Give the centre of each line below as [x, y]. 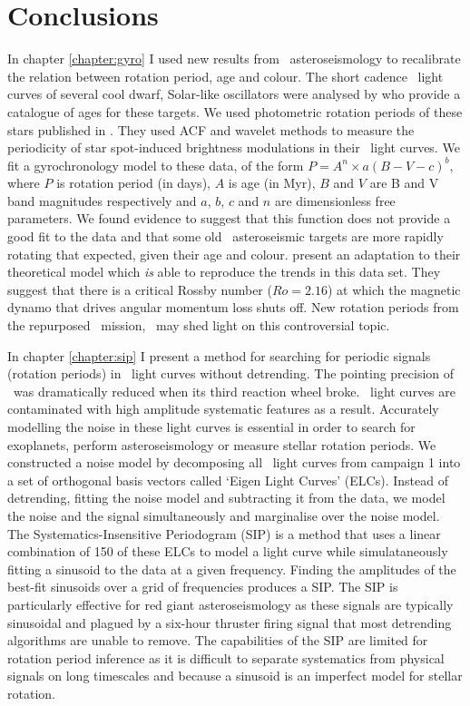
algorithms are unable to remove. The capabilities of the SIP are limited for [218, 640]
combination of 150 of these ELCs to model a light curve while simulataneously [228, 551]
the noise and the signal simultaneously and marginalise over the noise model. [224, 515]
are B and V [404, 183]
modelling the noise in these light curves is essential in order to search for [211, 427]
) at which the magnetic [394, 289]
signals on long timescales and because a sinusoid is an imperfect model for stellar [235, 676]
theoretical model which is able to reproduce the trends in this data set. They [224, 272]
